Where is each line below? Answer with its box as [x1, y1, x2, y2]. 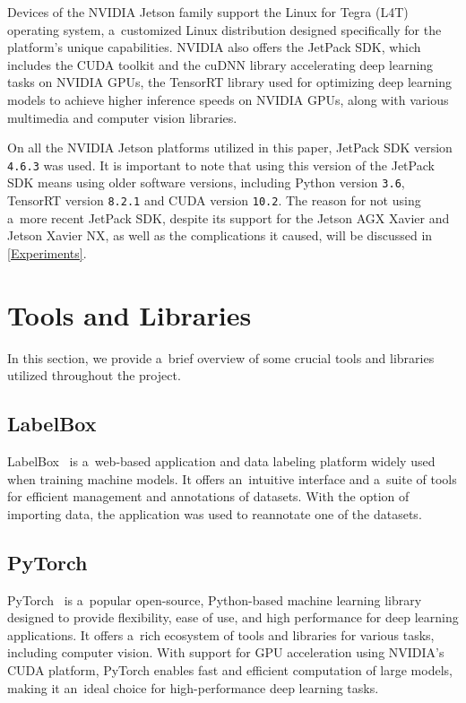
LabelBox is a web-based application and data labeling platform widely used [7, 452, 436, 471]
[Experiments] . [7, 243, 87, 262]
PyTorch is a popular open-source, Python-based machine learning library [7, 590, 422, 609]
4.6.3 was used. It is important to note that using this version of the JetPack [7, 155, 435, 174]
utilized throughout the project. [7, 366, 181, 385]
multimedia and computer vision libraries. [7, 108, 237, 126]
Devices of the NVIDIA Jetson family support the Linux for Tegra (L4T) [7, 3, 409, 21]
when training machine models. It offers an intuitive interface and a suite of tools [7, 469, 457, 488]
